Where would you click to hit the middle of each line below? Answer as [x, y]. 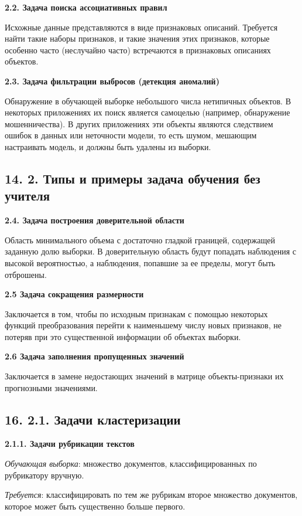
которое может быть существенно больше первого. [95, 506]
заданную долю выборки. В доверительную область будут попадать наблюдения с [151, 251]
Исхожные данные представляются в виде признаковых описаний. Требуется [141, 27]
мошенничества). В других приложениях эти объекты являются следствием [139, 123]
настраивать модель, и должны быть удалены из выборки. [108, 146]
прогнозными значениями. [51, 387]
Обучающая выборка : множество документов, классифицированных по [131, 464]
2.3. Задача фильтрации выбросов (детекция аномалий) [112, 81]
